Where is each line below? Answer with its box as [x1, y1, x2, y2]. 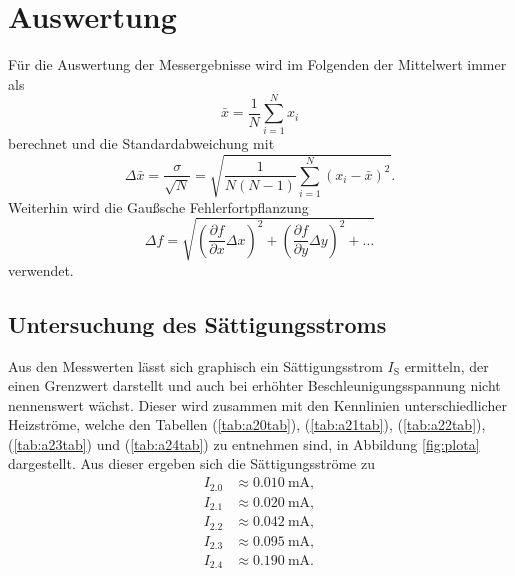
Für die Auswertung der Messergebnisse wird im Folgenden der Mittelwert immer [8, 54, 507, 75]
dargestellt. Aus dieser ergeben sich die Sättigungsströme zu [8, 453, 375, 474]
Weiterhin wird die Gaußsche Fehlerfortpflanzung [8, 196, 309, 217]
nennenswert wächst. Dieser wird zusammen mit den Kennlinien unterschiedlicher [8, 394, 507, 415]
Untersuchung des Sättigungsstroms [8, 308, 387, 339]
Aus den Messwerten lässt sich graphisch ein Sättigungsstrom [8, 355, 383, 376]
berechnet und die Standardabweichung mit [8, 133, 275, 154]
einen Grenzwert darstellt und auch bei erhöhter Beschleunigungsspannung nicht [8, 375, 501, 396]
